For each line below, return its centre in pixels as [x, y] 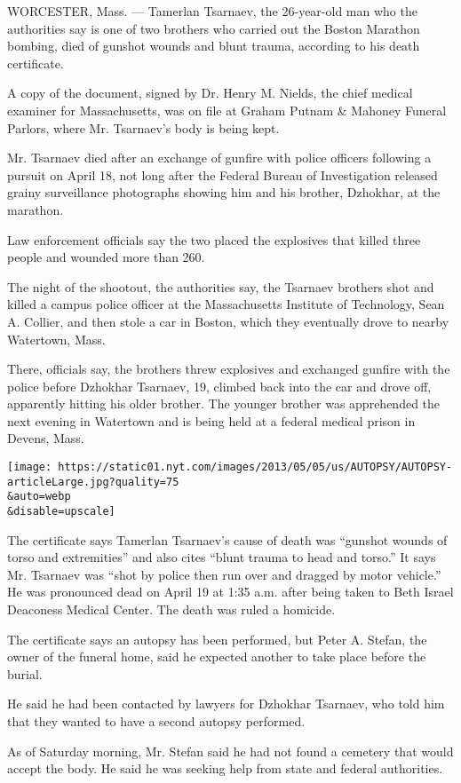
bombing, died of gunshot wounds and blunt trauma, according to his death [214, 46]
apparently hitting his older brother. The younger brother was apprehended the [224, 403]
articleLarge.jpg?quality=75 [93, 482]
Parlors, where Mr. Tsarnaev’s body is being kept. [143, 127]
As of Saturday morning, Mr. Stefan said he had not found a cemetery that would [230, 751]
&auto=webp [39, 497]
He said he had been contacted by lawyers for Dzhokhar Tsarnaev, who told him [226, 704]
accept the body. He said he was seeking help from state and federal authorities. [225, 768]
